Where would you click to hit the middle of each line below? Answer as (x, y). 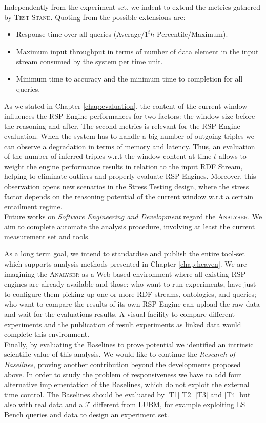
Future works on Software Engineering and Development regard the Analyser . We (133, 216)
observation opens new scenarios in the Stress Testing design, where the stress (127, 186)
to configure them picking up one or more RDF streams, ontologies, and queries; (130, 294)
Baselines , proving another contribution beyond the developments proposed (122, 364)
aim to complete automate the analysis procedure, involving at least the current (130, 226)
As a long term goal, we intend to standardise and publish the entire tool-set (125, 254)
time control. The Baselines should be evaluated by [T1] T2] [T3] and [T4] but (127, 394)
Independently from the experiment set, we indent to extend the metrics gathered (132, 7)
